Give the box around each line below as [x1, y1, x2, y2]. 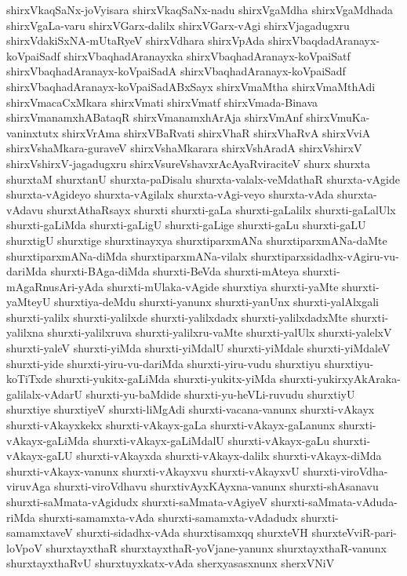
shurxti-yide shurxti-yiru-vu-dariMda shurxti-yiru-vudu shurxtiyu [6, 355, 321, 371]
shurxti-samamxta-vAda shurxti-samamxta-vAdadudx [38, 509, 298, 525]
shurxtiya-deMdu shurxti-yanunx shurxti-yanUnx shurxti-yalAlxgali [54, 293, 380, 310]
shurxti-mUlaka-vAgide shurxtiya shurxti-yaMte [107, 278, 339, 294]
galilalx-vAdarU [6, 385, 82, 402]
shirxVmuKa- [306, 109, 370, 126]
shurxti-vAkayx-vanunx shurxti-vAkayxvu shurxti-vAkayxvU [6, 462, 300, 479]
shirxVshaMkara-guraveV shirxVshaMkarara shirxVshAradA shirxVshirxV [6, 140, 362, 156]
